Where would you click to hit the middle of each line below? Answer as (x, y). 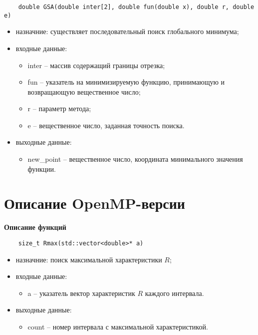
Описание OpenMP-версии (95, 203)
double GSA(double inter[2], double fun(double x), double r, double (136, 7)
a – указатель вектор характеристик (81, 293)
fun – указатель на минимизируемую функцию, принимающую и (126, 82)
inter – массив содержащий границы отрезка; (96, 65)
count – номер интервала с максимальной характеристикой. (118, 326)
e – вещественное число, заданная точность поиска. (106, 125)
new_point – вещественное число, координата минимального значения (135, 159)
